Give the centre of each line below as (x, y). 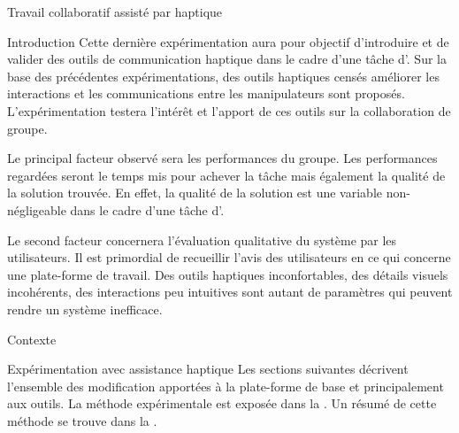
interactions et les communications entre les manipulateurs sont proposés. (206, 93)
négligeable (37, 209)
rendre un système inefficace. (85, 309)
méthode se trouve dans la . (82, 420)
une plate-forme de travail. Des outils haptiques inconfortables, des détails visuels (228, 274)
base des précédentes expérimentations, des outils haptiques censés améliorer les (223, 76)
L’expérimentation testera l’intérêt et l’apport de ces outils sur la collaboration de (229, 110)
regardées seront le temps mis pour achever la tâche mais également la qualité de (226, 175)
